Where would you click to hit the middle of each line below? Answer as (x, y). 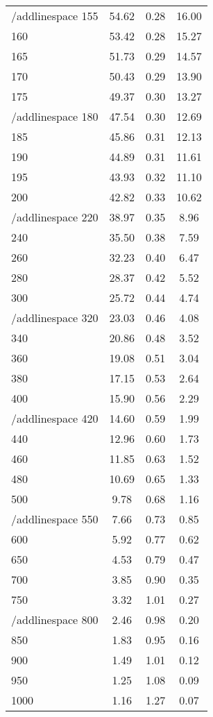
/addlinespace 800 (55, 619)
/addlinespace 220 (55, 217)
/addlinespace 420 (55, 418)
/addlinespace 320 (55, 318)
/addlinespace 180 (55, 116)
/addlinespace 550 (55, 519)
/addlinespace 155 (55, 16)
